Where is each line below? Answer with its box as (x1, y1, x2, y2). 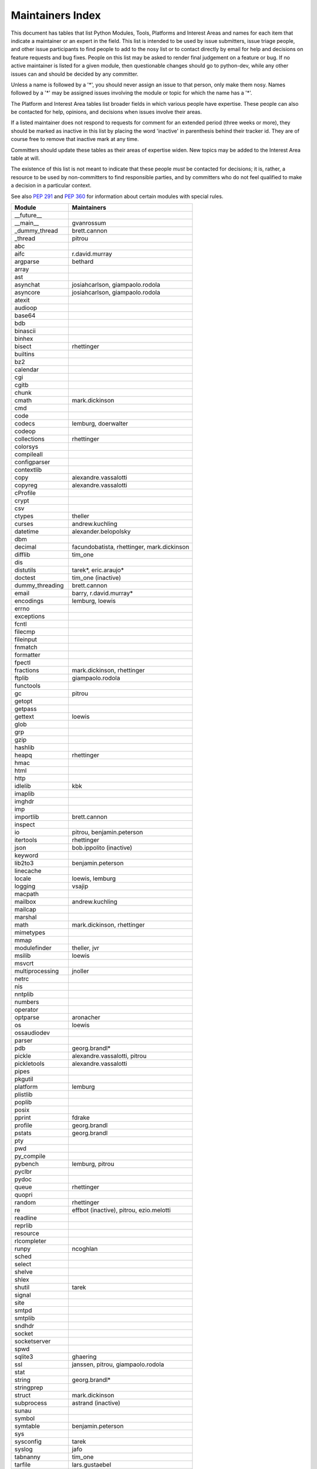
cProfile (14, 488, 36, 497)
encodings (14, 596, 44, 605)
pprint (14, 1114, 32, 1122)
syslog (14, 1445, 33, 1453)
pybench (14, 1159, 39, 1168)
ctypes (14, 512, 33, 520)
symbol (14, 1414, 35, 1422)
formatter (14, 650, 41, 659)
